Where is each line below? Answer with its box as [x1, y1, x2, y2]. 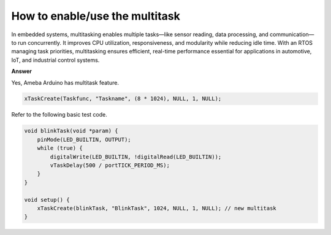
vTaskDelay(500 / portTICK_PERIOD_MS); [50, 162, 170, 169]
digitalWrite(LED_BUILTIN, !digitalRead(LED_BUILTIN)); [50, 153, 222, 160]
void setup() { [24, 196, 70, 203]
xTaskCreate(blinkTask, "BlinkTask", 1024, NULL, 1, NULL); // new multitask [37, 204, 277, 212]
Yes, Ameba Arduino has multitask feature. [11, 79, 120, 86]
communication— [270, 31, 314, 38]
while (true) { [37, 145, 83, 152]
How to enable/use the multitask [11, 9, 180, 23]
